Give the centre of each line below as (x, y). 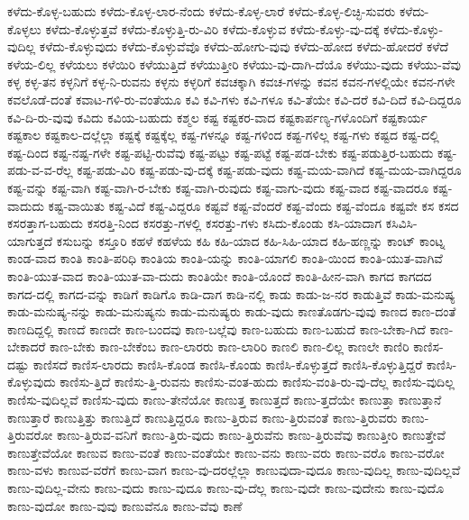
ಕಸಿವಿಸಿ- (401, 223)
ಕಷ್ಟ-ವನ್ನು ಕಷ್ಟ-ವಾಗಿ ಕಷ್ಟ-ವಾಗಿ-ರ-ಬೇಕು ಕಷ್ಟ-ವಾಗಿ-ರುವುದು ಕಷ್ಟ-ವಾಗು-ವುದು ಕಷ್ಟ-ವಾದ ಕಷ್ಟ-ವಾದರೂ (218, 187)
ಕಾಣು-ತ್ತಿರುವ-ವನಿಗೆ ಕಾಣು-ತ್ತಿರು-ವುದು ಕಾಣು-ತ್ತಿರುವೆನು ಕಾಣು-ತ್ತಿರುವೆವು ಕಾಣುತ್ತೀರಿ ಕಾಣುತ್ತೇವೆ (251, 435)
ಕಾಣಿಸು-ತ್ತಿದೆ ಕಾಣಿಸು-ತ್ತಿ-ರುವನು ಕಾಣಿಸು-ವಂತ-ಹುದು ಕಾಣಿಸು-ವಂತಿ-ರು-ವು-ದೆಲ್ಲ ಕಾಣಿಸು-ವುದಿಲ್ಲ (257, 382)
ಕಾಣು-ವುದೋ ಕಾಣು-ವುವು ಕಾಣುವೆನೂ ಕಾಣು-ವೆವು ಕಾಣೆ (125, 505)
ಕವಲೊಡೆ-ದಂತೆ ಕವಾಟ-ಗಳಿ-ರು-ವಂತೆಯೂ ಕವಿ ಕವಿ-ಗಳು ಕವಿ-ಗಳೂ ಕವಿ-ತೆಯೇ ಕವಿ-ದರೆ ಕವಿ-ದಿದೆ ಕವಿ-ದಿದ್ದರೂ (234, 99)
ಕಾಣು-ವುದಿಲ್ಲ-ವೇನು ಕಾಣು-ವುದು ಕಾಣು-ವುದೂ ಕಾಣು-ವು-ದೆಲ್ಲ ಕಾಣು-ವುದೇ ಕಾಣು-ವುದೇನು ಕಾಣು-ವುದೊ (226, 488)
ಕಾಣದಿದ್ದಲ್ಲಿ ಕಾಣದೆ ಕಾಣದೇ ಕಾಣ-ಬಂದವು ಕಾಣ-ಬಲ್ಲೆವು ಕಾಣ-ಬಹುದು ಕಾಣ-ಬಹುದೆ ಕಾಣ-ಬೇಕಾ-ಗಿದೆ (216, 328)
